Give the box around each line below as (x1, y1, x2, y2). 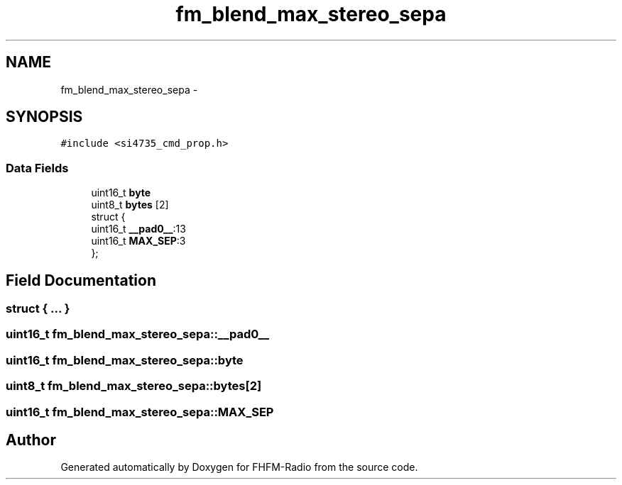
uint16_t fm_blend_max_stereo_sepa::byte (6, 352, 244, 367)
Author (6, 430, 56, 449)
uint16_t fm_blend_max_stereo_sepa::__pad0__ (6, 327, 270, 342)
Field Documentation (6, 271, 156, 289)
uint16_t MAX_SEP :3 (91, 235, 186, 247)
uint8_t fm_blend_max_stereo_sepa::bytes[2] (6, 379, 262, 394)
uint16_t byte (91, 186, 151, 199)
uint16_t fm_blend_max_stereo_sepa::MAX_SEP (6, 404, 274, 419)
